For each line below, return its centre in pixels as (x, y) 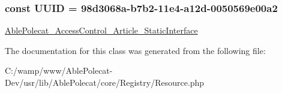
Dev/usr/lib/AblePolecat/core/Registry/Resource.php (105, 82)
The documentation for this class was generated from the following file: (135, 50)
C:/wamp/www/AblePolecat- (59, 70)
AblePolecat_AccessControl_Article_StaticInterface (101, 30)
